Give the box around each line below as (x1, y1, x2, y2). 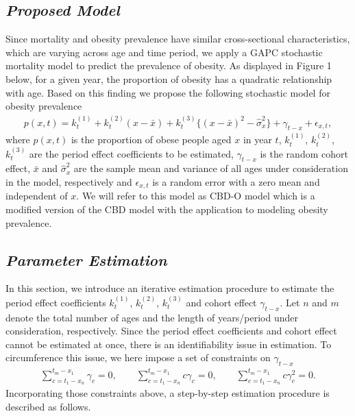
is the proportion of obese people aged (71, 132, 232, 147)
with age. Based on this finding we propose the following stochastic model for (5, 85, 330, 99)
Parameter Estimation (5, 249, 167, 270)
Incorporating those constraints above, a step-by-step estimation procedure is (5, 385, 330, 400)
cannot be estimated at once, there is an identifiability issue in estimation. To (5, 337, 332, 351)
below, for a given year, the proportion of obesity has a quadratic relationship (5, 71, 332, 86)
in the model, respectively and (5, 175, 132, 189)
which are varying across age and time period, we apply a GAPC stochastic (5, 45, 323, 59)
